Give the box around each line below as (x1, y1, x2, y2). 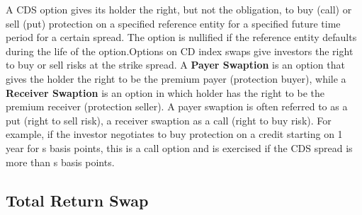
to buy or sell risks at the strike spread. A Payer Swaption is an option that (6, 57, 345, 72)
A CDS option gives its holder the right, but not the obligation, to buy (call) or (6, 2, 352, 16)
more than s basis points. (6, 154, 115, 169)
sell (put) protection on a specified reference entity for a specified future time (6, 16, 341, 30)
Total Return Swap (6, 189, 149, 211)
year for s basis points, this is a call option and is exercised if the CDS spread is (6, 140, 353, 155)
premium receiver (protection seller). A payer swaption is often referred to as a (6, 99, 348, 114)
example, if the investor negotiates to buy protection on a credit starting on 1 (6, 127, 343, 141)
